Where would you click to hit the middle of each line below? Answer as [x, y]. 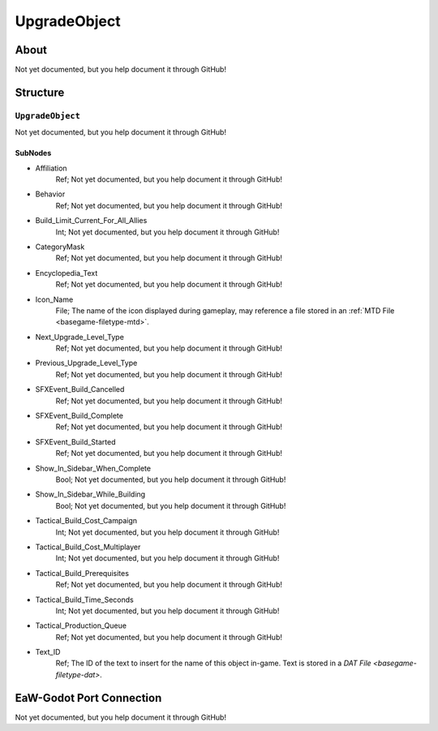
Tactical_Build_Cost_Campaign [86, 521]
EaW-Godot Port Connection [88, 698]
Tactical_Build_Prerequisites [82, 573]
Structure [40, 92]
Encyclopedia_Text [67, 273]
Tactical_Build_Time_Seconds [84, 600]
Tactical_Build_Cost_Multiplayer [88, 547]
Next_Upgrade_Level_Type [80, 337]
